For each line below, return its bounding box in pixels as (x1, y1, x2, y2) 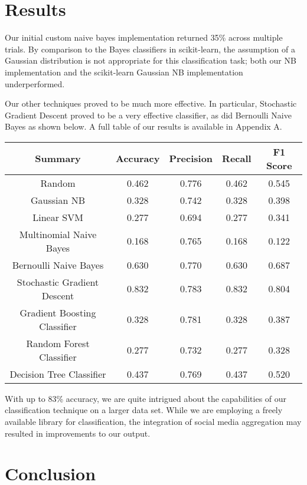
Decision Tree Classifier (9, 367, 106, 381)
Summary (35, 151, 81, 166)
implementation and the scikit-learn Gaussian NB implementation (5, 65, 243, 78)
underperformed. (5, 77, 65, 90)
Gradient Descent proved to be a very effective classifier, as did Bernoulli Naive (5, 108, 292, 121)
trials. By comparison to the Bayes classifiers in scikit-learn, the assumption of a (5, 42, 295, 55)
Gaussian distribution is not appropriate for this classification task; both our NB (5, 54, 296, 67)
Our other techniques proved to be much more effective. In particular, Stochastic (5, 97, 297, 110)
